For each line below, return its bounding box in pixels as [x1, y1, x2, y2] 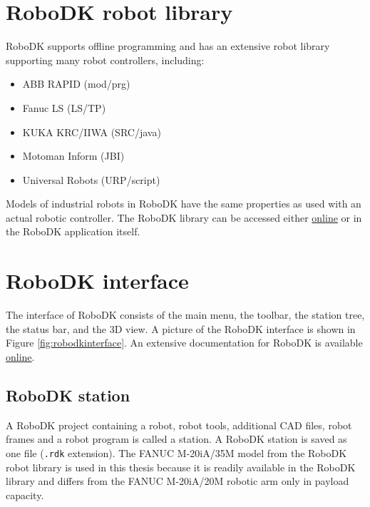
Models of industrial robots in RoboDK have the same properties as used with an [6, 196, 361, 211]
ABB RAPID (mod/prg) [22, 76, 130, 91]
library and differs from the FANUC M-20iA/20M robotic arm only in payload [6, 473, 349, 488]
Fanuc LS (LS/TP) [22, 100, 106, 115]
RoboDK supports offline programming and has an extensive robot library [6, 39, 330, 53]
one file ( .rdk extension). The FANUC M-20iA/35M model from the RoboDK [6, 445, 347, 460]
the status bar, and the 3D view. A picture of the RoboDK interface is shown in [6, 321, 356, 336]
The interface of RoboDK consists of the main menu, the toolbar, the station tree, [6, 307, 365, 322]
